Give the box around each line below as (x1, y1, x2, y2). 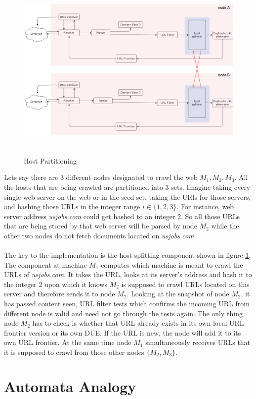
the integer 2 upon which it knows (4, 279, 107, 289)
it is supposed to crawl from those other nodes (4, 347, 144, 357)
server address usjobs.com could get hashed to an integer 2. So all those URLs (4, 211, 240, 221)
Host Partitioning (24, 155, 77, 166)
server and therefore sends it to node (4, 288, 115, 299)
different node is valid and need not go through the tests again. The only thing (4, 308, 243, 318)
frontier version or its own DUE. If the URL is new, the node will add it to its (4, 327, 241, 338)
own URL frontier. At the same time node (4, 337, 131, 347)
